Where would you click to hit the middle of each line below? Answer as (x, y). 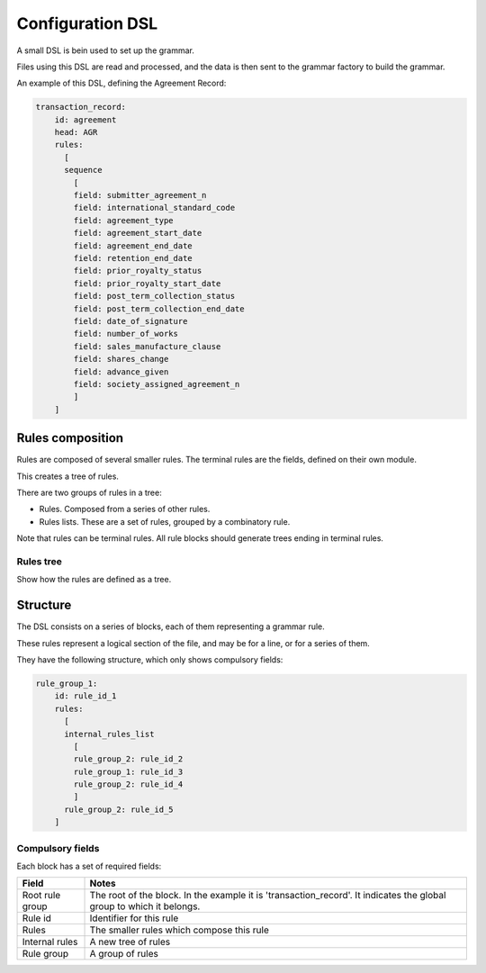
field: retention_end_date (133, 258)
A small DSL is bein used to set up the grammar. (106, 50)
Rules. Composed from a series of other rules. (125, 509)
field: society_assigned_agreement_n (157, 384)
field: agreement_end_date (133, 246)
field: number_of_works (126, 334)
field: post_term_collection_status (154, 296)
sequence (83, 170)
